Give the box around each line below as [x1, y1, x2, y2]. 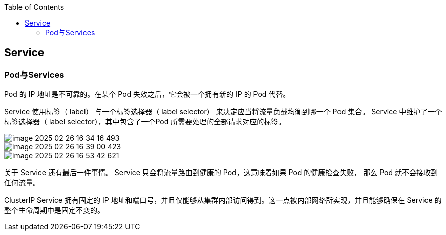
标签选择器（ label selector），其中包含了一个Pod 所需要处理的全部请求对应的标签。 [4, 117, 286, 126]
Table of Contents [4, 3, 65, 11]
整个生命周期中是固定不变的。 [4, 206, 104, 215]
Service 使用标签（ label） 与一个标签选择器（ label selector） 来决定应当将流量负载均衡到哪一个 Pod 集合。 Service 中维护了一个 [4, 107, 442, 116]
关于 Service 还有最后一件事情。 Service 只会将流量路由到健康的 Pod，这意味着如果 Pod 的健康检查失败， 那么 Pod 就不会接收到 [4, 168, 438, 177]
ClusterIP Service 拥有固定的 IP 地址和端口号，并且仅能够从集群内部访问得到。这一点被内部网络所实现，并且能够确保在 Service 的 [4, 196, 442, 205]
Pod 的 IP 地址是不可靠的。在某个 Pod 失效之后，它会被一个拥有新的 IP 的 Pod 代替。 [4, 90, 290, 99]
